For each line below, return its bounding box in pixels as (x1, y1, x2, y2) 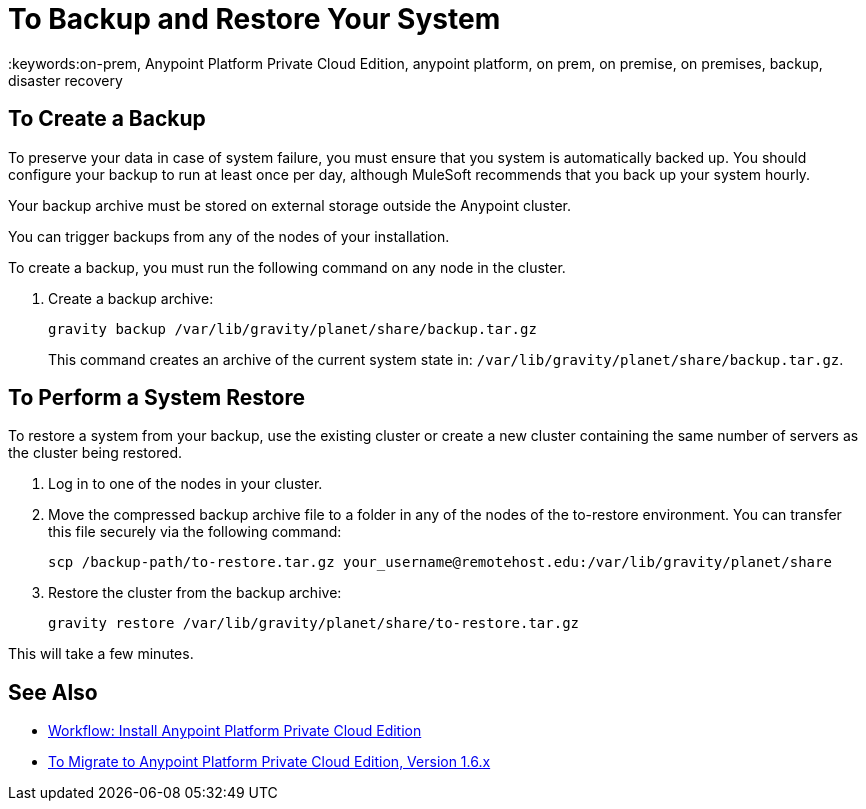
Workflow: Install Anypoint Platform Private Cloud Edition (48, 722, 422, 740)
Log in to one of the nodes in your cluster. (48, 475, 323, 493)
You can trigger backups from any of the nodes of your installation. (8, 227, 450, 245)
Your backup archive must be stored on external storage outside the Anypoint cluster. (8, 196, 571, 214)
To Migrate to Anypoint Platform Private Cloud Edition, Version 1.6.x (48, 753, 491, 771)
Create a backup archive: (48, 289, 214, 307)
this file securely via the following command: (48, 523, 342, 541)
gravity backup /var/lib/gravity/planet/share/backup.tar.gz (48, 320, 537, 337)
